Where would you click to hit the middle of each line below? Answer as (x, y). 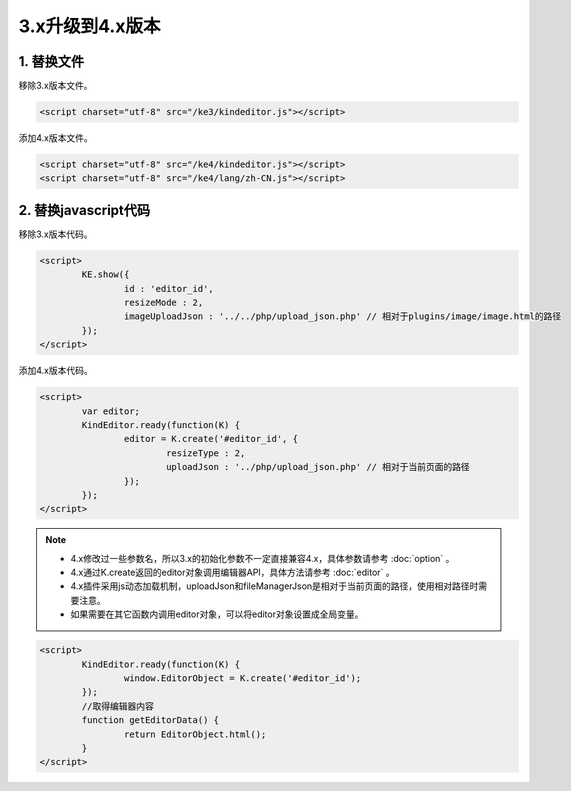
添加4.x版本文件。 (56, 138)
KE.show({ (105, 274)
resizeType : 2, (205, 453)
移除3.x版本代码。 (56, 234)
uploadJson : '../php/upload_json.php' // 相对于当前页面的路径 (317, 467)
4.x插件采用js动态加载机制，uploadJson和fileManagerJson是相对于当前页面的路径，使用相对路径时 (274, 586)
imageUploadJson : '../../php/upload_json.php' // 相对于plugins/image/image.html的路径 (342, 316)
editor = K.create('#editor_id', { (211, 439)
